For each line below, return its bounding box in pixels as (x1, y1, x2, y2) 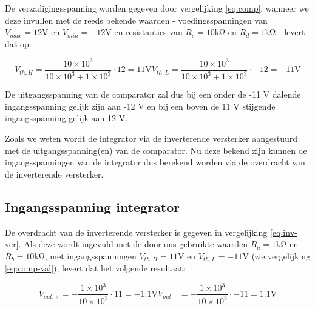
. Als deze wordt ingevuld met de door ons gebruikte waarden (18, 238, 248, 250)
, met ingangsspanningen (44, 249, 137, 262)
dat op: (5, 37, 32, 50)
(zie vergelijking (251, 249, 311, 262)
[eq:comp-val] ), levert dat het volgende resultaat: (5, 262, 186, 274)
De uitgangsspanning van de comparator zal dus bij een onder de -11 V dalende (5, 88, 301, 101)
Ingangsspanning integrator (5, 197, 180, 216)
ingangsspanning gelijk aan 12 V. (5, 111, 128, 124)
